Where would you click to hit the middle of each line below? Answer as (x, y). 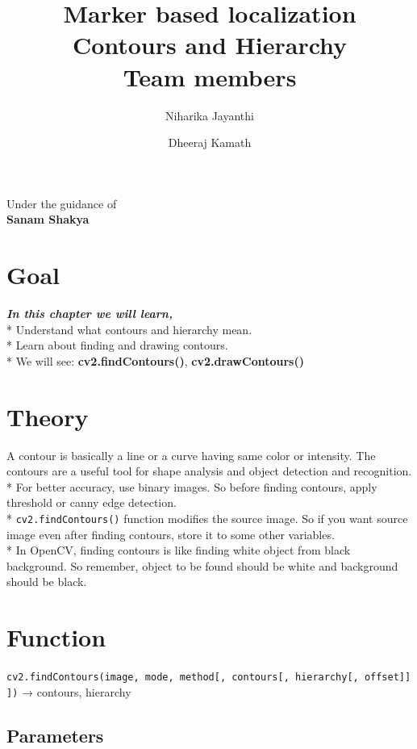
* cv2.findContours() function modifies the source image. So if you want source (207, 518)
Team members (210, 76)
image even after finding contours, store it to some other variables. (171, 534)
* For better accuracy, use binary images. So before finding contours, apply (192, 486)
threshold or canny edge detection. (92, 502)
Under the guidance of (62, 203)
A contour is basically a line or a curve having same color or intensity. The (191, 455)
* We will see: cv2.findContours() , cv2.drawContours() (155, 360)
